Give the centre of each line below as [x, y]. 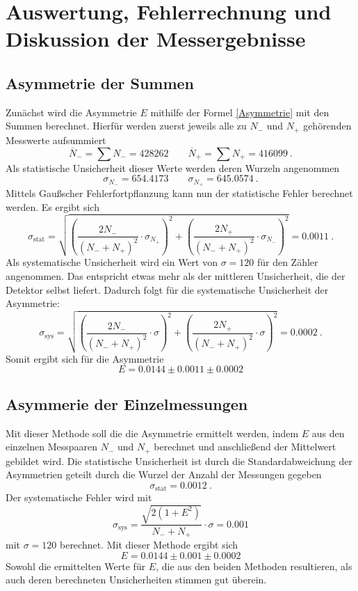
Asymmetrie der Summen [100, 82]
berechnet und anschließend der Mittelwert [245, 447]
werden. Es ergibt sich [52, 206]
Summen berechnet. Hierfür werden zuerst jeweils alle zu [126, 126]
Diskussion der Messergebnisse [156, 39]
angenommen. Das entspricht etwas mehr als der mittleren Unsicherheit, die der [176, 275]
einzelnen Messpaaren [52, 447]
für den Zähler [287, 262]
